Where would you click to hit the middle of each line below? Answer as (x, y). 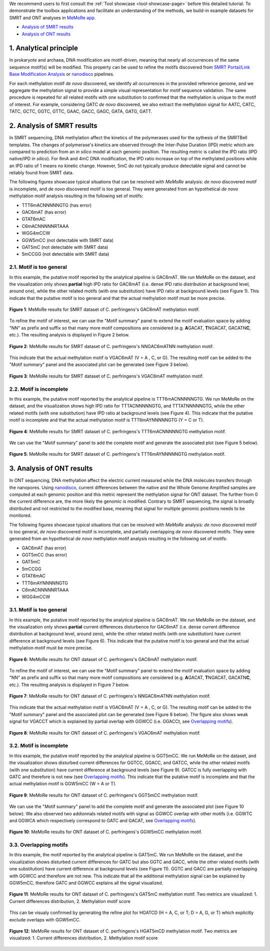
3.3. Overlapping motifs (39, 845)
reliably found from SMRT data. (41, 173)
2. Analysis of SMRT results (53, 126)
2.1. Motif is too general (38, 267)
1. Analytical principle (44, 48)
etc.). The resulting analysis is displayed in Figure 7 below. (69, 685)
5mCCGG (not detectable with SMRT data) (65, 254)
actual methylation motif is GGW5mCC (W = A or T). (63, 784)
